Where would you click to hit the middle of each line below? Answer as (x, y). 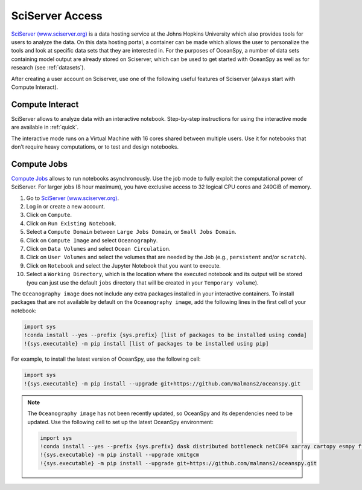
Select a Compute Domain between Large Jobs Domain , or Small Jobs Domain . (131, 232)
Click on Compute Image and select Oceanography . (92, 240)
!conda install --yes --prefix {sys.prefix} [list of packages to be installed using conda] (165, 335)
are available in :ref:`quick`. (45, 127)
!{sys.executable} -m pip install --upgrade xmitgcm (120, 455)
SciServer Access (57, 16)
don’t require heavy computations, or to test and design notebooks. (95, 147)
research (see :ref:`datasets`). (48, 68)
